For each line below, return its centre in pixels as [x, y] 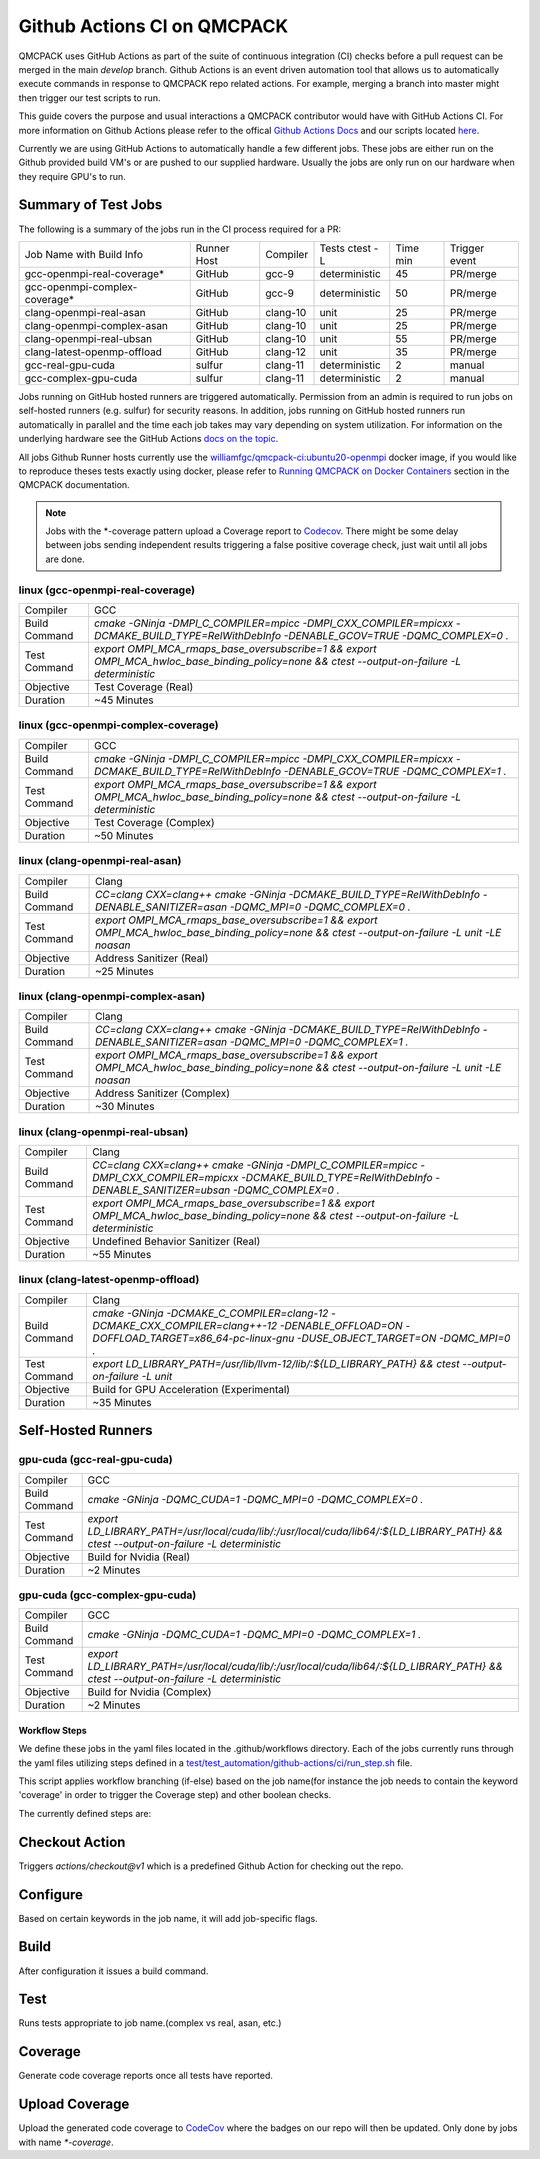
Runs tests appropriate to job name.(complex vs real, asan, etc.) [150, 2023]
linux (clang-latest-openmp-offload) [109, 1280]
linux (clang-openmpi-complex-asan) [112, 996]
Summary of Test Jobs [90, 205]
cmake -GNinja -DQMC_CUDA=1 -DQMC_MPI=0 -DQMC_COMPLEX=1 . [254, 1635]
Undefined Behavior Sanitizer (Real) [176, 1242]
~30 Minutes [125, 1107]
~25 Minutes [125, 971]
